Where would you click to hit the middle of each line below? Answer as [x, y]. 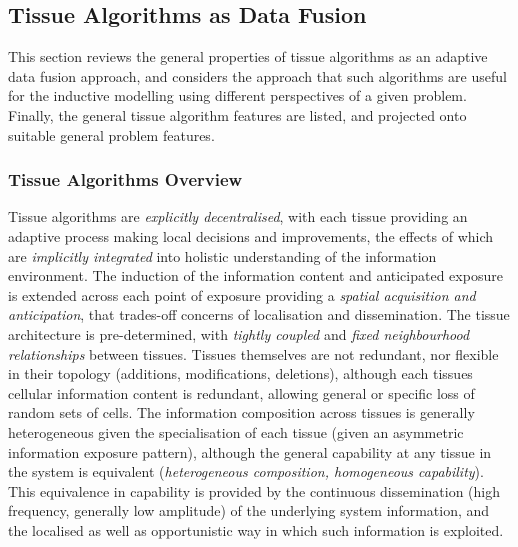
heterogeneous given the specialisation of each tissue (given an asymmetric [236, 431]
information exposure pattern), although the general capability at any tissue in [250, 451]
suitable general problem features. [111, 134]
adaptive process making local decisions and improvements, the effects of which [251, 235]
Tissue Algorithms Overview [125, 179]
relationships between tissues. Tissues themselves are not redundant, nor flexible [253, 353]
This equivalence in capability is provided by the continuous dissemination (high [254, 490]
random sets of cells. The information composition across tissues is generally [241, 412]
